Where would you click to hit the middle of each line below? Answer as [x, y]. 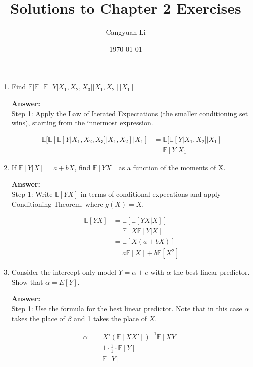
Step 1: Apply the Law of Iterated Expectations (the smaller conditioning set [130, 113]
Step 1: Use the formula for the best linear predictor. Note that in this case [127, 308]
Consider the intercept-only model [64, 272]
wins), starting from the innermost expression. [82, 123]
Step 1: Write [32, 193]
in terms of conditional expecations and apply [151, 193]
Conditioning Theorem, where [57, 203]
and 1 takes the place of [110, 318]
